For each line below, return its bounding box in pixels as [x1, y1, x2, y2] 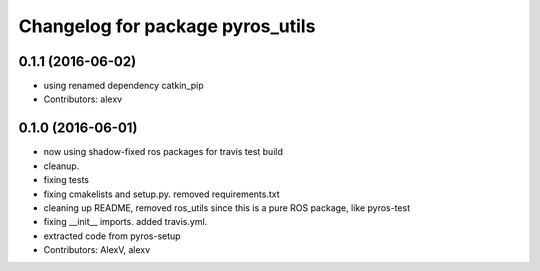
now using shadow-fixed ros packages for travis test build [43, 146, 284, 158]
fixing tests [43, 174, 90, 186]
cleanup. [43, 160, 80, 172]
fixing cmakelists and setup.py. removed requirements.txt [43, 188, 280, 200]
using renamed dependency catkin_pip [43, 80, 204, 92]
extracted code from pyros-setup [43, 230, 181, 242]
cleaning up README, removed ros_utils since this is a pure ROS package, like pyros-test [43, 201, 410, 214]
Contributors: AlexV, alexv [43, 244, 151, 256]
